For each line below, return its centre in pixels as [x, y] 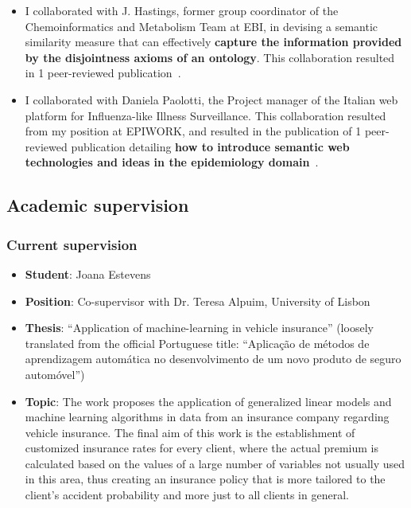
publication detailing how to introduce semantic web [210, 146]
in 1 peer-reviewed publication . [103, 73]
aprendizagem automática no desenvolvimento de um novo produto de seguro [213, 359]
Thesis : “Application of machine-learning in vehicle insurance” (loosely [199, 328]
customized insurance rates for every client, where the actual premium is [202, 448]
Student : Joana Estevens [88, 274]
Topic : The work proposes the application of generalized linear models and [208, 401]
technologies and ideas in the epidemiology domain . [172, 162]
